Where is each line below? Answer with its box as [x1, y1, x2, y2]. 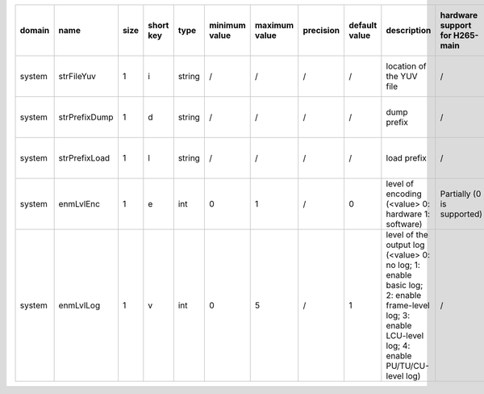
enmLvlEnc [58, 199, 101, 209]
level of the [386, 229, 429, 240]
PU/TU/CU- [386, 360, 429, 371]
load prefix [386, 153, 428, 163]
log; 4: [386, 340, 411, 351]
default [348, 20, 378, 31]
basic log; [386, 279, 423, 291]
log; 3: [386, 310, 411, 321]
